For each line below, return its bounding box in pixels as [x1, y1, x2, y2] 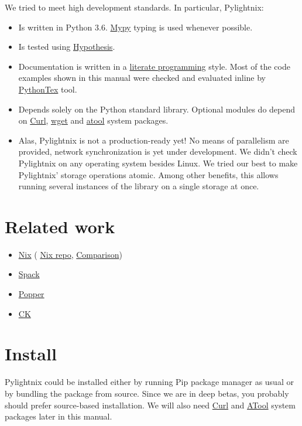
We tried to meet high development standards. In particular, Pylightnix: [5, 1, 264, 13]
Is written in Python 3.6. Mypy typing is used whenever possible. [18, 21, 253, 33]
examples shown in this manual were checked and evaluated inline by [18, 71, 266, 84]
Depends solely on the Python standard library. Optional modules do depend [18, 103, 296, 115]
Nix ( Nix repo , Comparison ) [18, 248, 122, 260]
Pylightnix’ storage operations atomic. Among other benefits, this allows [18, 168, 279, 180]
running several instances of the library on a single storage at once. [18, 180, 259, 192]
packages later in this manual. [5, 410, 112, 422]
